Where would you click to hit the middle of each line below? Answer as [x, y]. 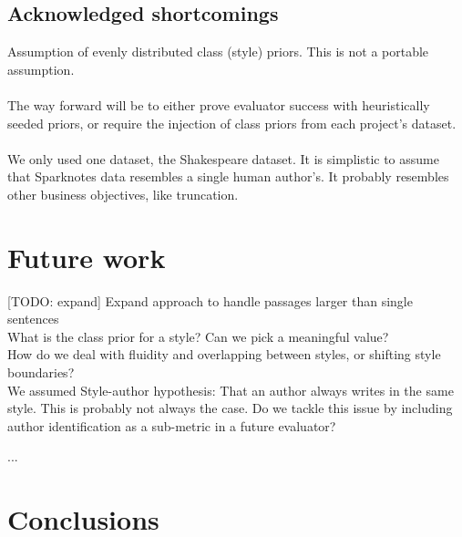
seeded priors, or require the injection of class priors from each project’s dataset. [232, 123]
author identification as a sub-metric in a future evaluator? [172, 425]
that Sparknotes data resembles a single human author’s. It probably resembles [228, 176]
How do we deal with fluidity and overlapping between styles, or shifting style [224, 354]
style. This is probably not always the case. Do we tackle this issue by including [230, 408]
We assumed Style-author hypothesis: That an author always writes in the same [231, 390]
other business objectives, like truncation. [123, 194]
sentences [33, 319]
